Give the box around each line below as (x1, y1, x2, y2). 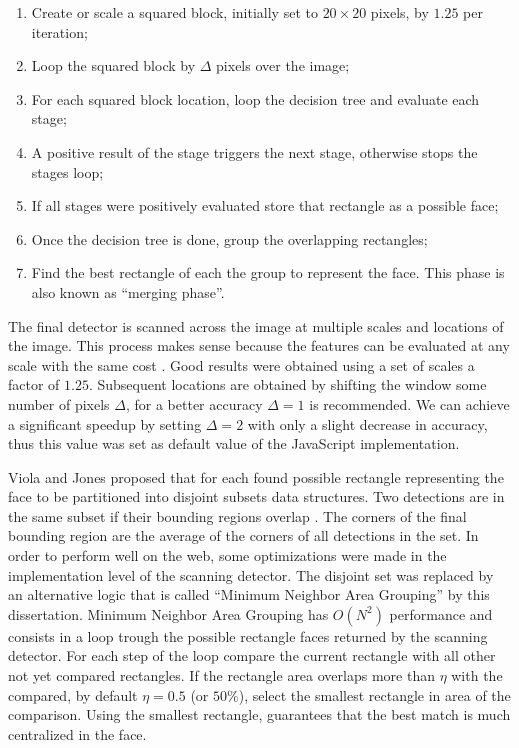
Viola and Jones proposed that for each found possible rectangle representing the (8, 466, 504, 487)
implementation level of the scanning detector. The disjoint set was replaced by (8, 564, 494, 585)
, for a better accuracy (125, 393, 263, 414)
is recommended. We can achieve (309, 393, 510, 414)
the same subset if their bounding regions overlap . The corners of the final (8, 505, 467, 526)
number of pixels (8, 393, 110, 414)
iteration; (31, 21, 88, 42)
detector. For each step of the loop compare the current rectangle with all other (8, 645, 496, 666)
